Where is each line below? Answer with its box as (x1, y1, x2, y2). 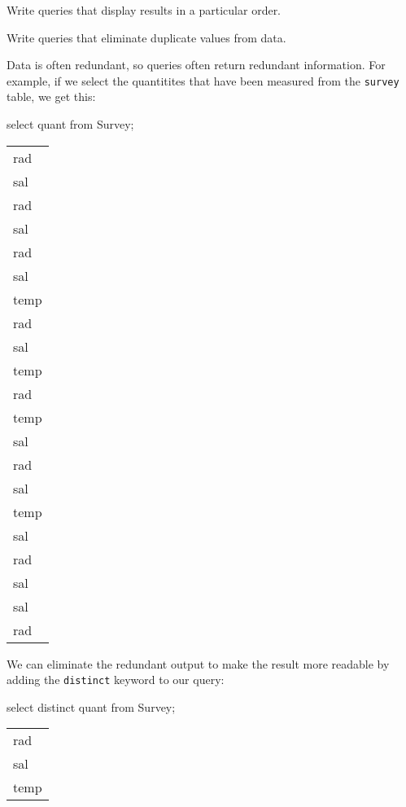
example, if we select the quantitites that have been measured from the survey (7, 72, 399, 89)
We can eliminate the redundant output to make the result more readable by (7, 655, 390, 672)
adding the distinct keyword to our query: (7, 671, 225, 688)
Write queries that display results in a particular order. (7, 2, 282, 18)
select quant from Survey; (7, 116, 134, 133)
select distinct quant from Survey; (7, 698, 176, 715)
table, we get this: (7, 88, 96, 105)
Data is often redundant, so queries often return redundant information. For (7, 56, 386, 73)
